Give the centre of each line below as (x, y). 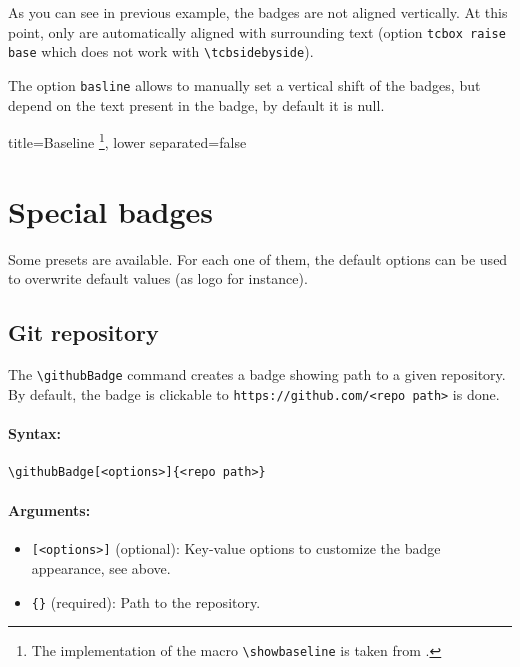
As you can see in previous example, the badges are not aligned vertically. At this (258, 12)
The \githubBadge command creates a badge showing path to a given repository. (257, 373)
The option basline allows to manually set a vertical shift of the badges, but (244, 84)
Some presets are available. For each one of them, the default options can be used (258, 258)
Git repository (83, 332)
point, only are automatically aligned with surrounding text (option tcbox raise (257, 31)
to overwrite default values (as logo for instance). (158, 278)
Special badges (110, 210)
